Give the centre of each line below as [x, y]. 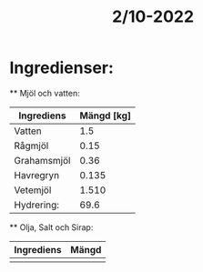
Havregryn [37, 175]
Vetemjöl [33, 190]
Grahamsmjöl [42, 160]
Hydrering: [37, 205]
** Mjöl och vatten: [45, 93]
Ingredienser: [61, 68]
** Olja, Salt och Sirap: [51, 227]
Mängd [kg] [106, 116]
